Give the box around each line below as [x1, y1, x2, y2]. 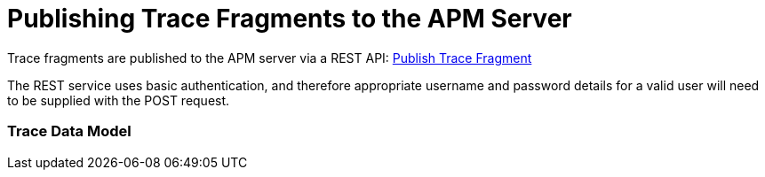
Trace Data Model [7, 122, 131, 141]
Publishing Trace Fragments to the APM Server [7, 4, 572, 34]
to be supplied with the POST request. [7, 92, 230, 108]
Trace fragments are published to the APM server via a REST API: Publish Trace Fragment [7, 50, 532, 65]
